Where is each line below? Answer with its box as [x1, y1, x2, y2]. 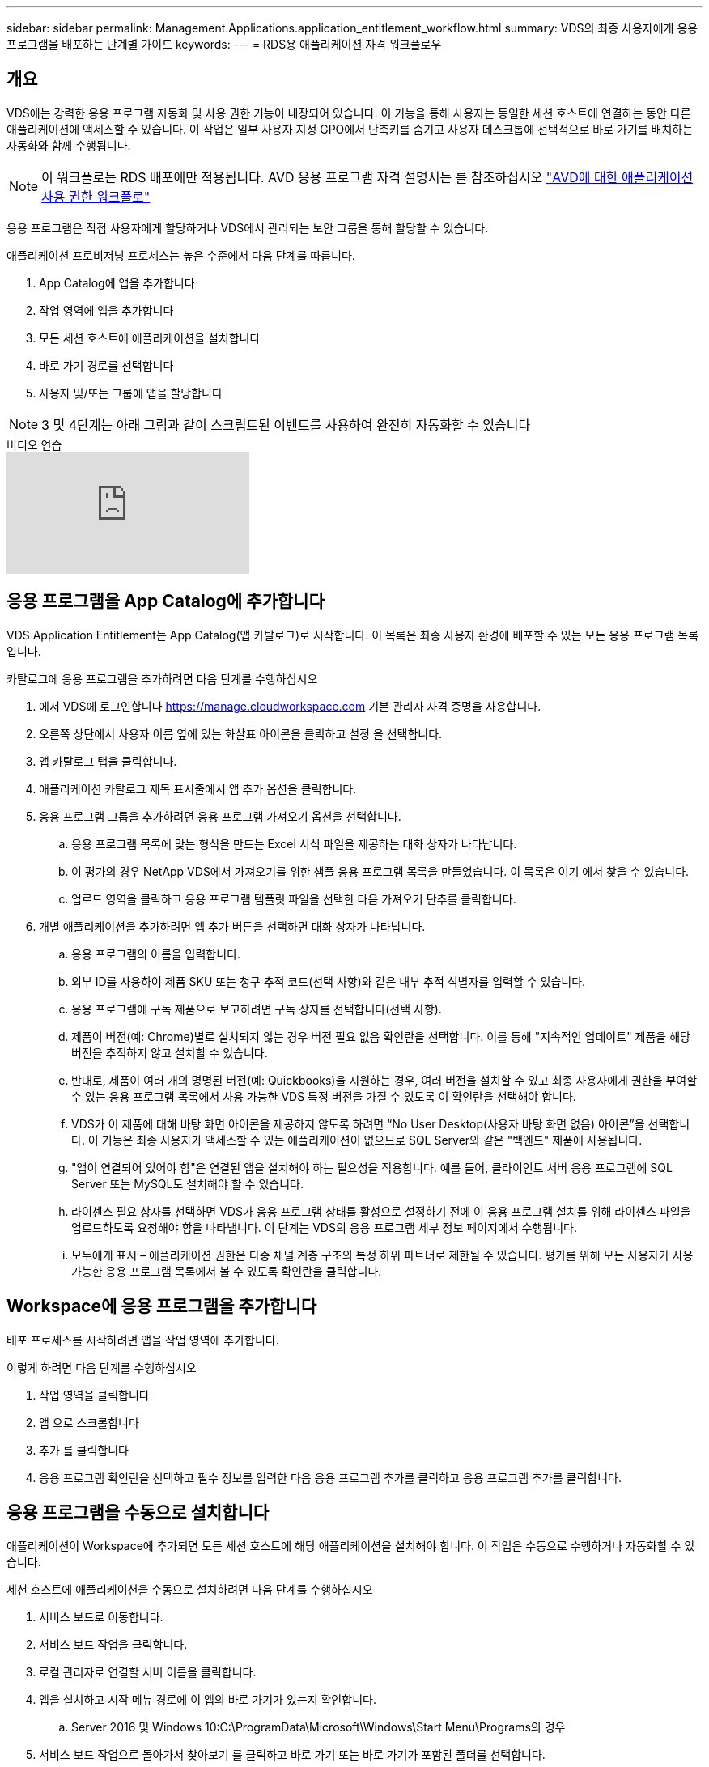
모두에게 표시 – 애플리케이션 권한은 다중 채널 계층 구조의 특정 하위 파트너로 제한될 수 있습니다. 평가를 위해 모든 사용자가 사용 [71, 1247, 694, 1262]
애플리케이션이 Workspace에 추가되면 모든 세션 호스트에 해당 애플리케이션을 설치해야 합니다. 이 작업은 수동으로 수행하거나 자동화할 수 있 [6, 1539, 695, 1553]
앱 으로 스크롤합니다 [39, 1415, 139, 1429]
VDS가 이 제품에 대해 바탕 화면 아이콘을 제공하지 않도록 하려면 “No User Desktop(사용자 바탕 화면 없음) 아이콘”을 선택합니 [71, 1116, 690, 1131]
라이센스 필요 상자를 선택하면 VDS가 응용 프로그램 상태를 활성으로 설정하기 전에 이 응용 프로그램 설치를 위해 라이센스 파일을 [71, 1204, 691, 1218]
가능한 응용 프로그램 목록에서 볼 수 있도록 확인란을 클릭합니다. [71, 1264, 382, 1278]
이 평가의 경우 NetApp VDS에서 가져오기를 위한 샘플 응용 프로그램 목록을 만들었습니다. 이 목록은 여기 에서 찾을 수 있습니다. [71, 864, 690, 878]
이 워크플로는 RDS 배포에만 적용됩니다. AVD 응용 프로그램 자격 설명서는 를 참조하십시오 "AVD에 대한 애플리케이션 [41, 168, 694, 185]
